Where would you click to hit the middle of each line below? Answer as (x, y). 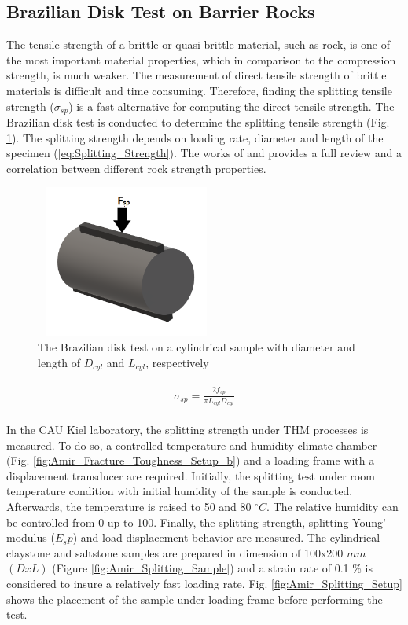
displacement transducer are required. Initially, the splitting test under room (191, 475)
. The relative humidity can (333, 506)
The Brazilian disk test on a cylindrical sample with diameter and (197, 346)
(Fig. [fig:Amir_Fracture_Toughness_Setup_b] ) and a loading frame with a (191, 460)
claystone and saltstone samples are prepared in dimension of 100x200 (175, 552)
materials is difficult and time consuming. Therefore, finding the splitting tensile (199, 90)
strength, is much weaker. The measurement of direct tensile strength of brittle (197, 75)
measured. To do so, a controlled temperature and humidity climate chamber (192, 445)
